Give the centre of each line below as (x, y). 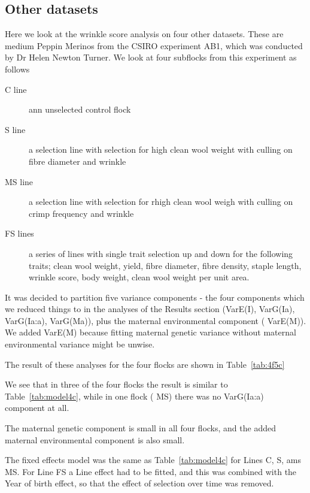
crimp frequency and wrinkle (81, 213)
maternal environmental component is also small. (95, 439)
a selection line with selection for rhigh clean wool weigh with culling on (161, 202)
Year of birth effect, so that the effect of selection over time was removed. (139, 483)
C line (16, 89)
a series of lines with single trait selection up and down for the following (161, 253)
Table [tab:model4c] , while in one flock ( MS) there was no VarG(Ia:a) (134, 396)
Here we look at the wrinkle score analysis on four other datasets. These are (144, 34)
